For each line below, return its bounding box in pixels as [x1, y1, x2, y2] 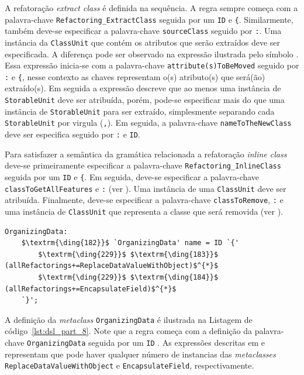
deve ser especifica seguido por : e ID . [5, 128, 140, 140]
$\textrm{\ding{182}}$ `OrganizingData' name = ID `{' [21, 239, 239, 247]
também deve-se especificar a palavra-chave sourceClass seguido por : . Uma [5, 25, 282, 37]
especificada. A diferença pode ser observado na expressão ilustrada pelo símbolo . [5, 47, 299, 60]
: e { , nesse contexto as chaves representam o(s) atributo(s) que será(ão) [5, 70, 265, 82]
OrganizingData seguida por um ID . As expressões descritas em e [27, 336, 265, 348]
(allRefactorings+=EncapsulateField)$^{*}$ [5, 284, 177, 293]
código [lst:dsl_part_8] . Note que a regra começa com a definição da [5, 325, 252, 337]
